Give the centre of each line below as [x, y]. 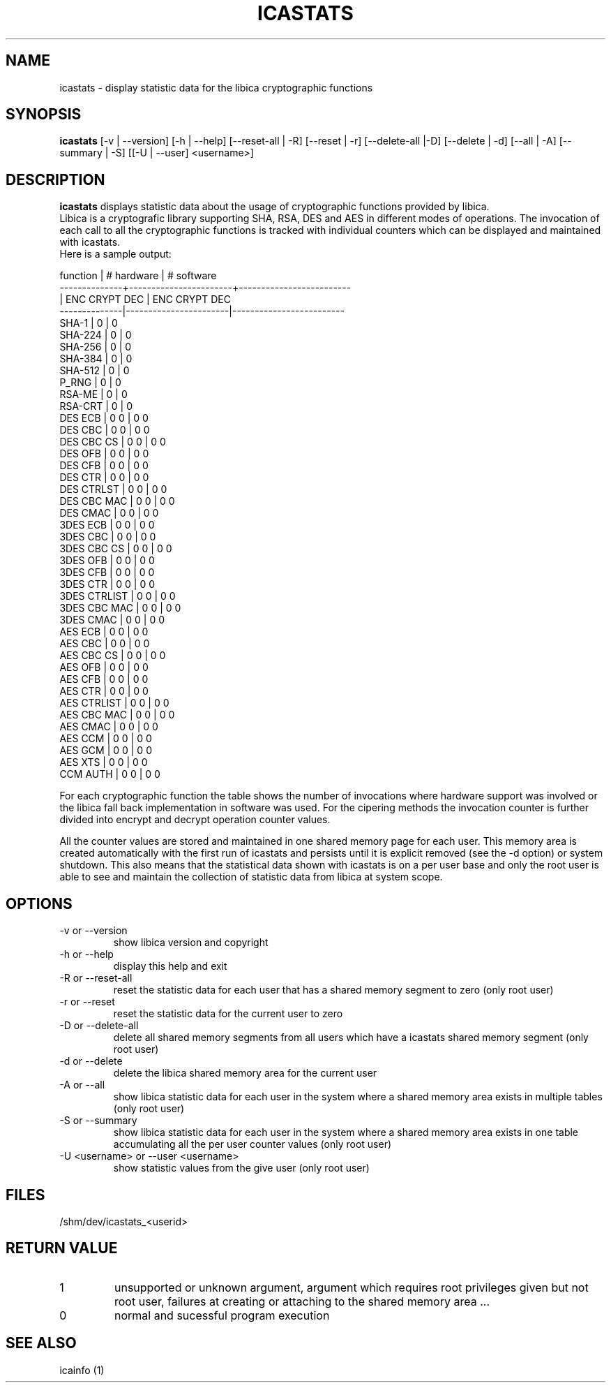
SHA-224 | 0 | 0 [96, 335]
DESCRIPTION [55, 179]
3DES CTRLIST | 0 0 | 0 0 [118, 596]
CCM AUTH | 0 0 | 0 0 [110, 774]
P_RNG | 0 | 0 [90, 383]
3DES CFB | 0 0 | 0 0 [107, 573]
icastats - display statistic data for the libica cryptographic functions [216, 87]
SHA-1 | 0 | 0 [89, 323]
